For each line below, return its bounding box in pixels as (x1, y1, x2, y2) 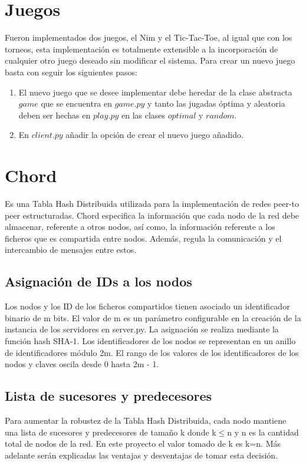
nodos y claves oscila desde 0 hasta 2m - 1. (5, 358, 159, 370)
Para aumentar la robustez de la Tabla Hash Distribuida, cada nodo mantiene (5, 414, 287, 426)
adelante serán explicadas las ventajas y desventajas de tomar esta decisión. (5, 448, 278, 461)
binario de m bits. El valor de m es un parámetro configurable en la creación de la (5, 311, 301, 324)
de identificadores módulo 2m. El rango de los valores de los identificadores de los (5, 346, 299, 358)
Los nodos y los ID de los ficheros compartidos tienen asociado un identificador (5, 300, 290, 312)
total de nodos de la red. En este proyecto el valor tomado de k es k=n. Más (5, 437, 281, 450)
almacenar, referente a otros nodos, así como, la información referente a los (5, 220, 275, 233)
